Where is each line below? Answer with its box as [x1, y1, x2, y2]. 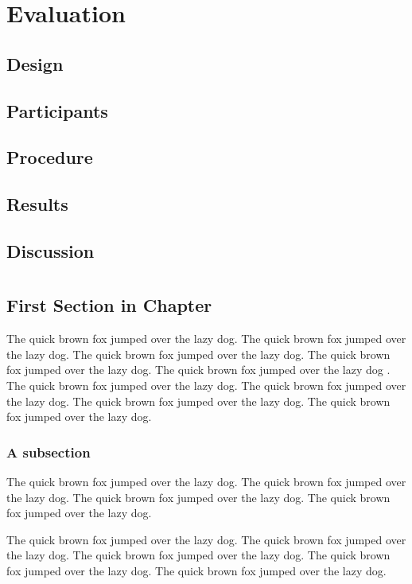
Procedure [6, 145, 93, 169]
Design [6, 51, 64, 76]
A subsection [6, 442, 91, 461]
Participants [6, 98, 108, 123]
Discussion [6, 238, 95, 263]
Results [6, 192, 68, 216]
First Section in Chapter [6, 293, 212, 317]
